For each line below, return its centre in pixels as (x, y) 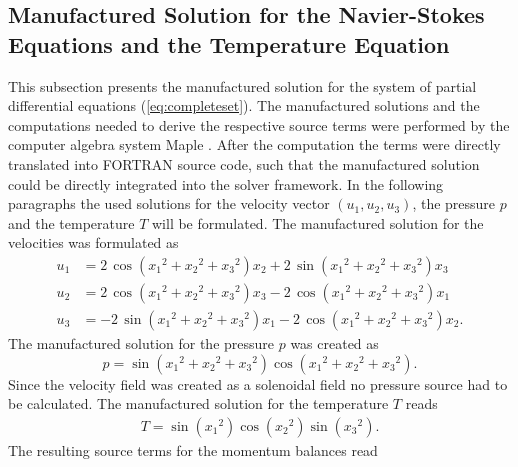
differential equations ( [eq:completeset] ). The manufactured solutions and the (244, 105)
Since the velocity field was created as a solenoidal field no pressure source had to (258, 383)
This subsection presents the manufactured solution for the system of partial (242, 85)
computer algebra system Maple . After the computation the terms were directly (254, 144)
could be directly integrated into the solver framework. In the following (226, 183)
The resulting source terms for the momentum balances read (193, 449)
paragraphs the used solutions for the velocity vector (169, 203)
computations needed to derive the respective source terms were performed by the (259, 124)
